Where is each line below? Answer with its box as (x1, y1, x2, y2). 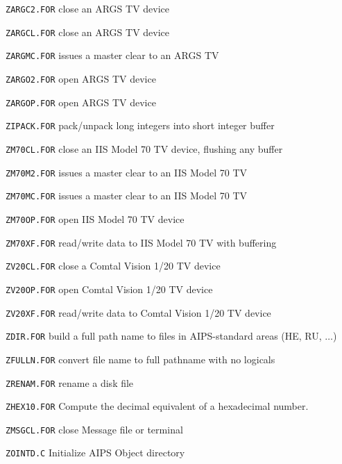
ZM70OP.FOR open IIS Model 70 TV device (6, 211, 185, 226)
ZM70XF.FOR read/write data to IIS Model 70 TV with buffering (6, 235, 277, 249)
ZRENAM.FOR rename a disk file (6, 375, 134, 390)
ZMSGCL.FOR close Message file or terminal (6, 422, 183, 436)
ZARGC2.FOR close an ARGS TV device (6, 1, 170, 15)
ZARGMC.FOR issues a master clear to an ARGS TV (6, 48, 219, 63)
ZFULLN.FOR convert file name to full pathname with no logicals (6, 351, 275, 366)
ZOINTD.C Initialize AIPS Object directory (6, 445, 185, 460)
